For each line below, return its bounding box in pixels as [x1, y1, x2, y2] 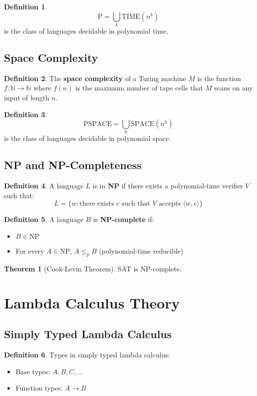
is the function [197, 73, 241, 83]
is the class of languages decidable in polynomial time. [4, 25, 169, 36]
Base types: [15, 366, 50, 376]
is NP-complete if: [93, 214, 154, 224]
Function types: [15, 383, 63, 393]
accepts [159, 200, 181, 208]
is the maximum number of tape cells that [75, 83, 203, 93]
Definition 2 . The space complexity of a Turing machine [4, 73, 186, 83]
